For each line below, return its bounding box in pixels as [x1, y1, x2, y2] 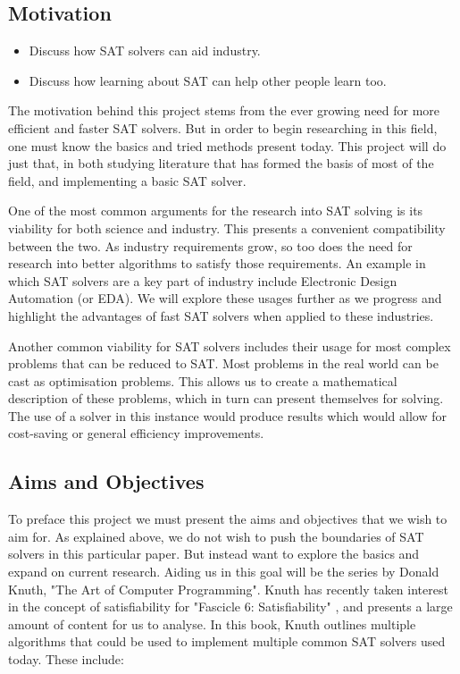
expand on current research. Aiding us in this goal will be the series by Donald [8, 562, 439, 581]
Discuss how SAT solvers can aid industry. [29, 41, 261, 60]
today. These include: [8, 650, 124, 669]
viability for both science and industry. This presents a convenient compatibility [8, 218, 446, 237]
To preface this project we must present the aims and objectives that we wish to [8, 510, 447, 528]
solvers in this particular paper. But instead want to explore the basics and [8, 544, 420, 563]
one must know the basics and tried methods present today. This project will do [8, 136, 447, 155]
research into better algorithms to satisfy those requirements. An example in [8, 254, 426, 273]
